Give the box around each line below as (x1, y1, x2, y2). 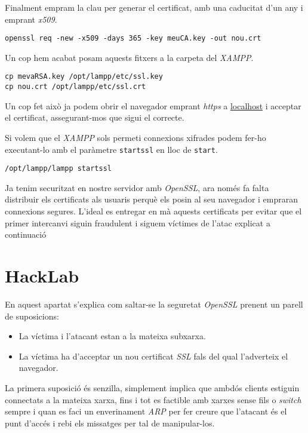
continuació (5, 228, 47, 241)
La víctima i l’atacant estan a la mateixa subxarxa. (19, 330, 206, 342)
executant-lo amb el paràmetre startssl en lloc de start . (5, 143, 218, 155)
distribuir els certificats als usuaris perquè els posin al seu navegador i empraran (5, 193, 298, 205)
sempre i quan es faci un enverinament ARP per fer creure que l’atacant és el (5, 405, 287, 417)
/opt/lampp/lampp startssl (5, 164, 112, 173)
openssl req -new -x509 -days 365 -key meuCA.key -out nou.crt (5, 34, 261, 43)
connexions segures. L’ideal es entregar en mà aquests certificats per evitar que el (5, 205, 302, 217)
